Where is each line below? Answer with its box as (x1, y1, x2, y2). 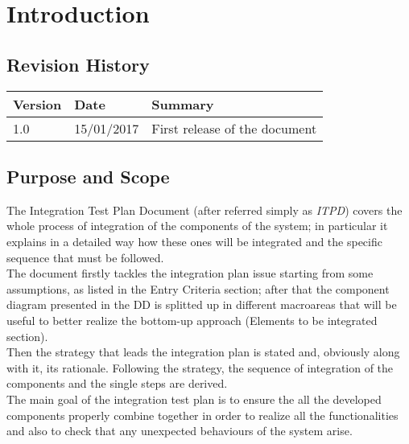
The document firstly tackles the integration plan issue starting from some (6, 265, 374, 282)
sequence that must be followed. (6, 249, 164, 265)
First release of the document (151, 118, 317, 138)
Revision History (6, 51, 150, 76)
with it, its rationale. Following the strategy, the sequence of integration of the (6, 359, 394, 376)
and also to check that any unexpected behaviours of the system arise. (6, 422, 353, 439)
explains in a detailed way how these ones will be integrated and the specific (6, 232, 382, 249)
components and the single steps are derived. (6, 375, 228, 392)
